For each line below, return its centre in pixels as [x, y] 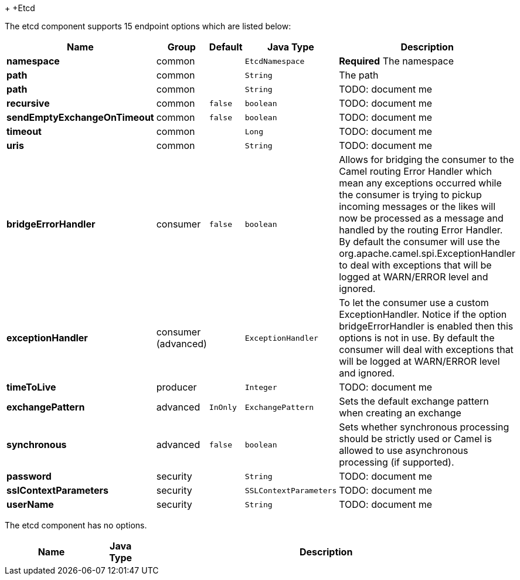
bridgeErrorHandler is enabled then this [426, 326]
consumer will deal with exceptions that [426, 350]
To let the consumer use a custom [414, 303]
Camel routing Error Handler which [415, 171]
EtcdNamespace [275, 61]
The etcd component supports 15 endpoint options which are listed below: [148, 26]
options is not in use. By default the [417, 338]
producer [176, 387]
